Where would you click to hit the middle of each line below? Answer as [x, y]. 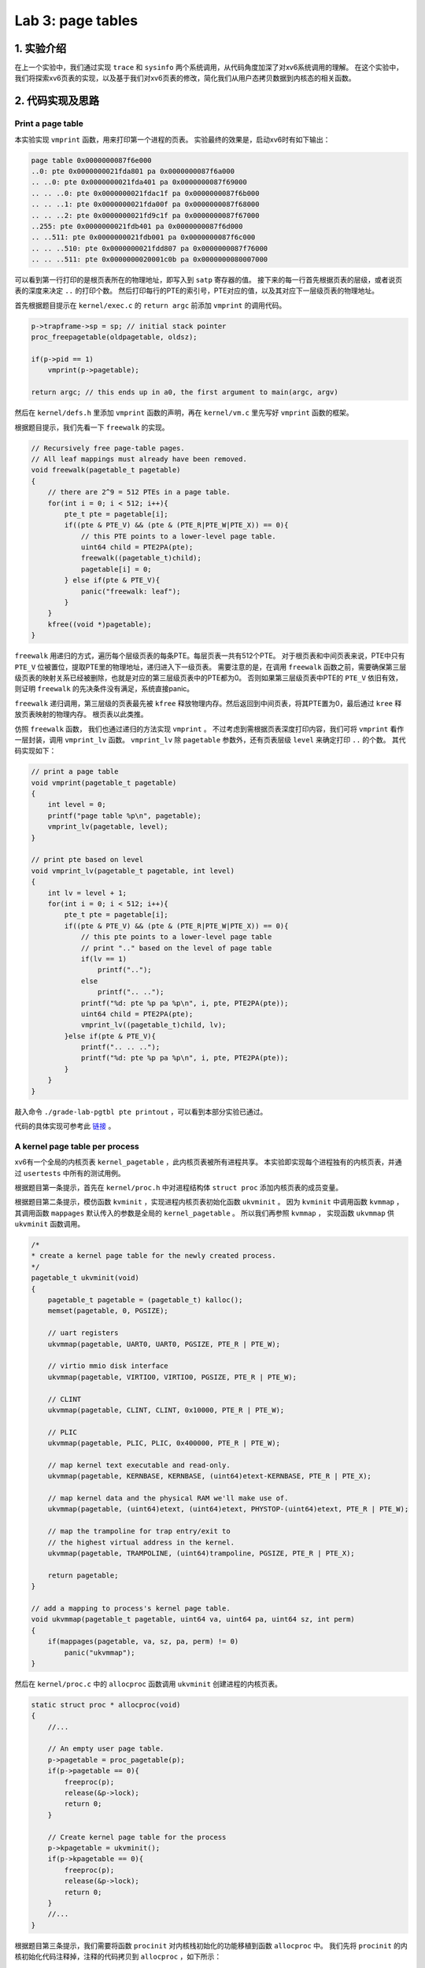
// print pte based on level [87, 860]
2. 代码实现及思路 [57, 101]
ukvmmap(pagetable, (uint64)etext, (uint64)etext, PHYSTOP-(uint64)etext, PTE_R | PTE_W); [228, 1509]
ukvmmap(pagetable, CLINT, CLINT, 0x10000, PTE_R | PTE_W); [166, 1410]
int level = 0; [77, 805]
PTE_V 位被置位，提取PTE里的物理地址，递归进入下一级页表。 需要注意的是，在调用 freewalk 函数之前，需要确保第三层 [211, 667]
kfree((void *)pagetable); [100, 624]
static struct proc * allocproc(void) [106, 1705]
